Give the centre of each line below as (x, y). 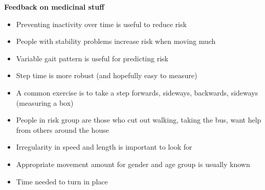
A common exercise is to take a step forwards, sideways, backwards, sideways (137, 92)
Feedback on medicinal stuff (54, 7)
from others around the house (62, 129)
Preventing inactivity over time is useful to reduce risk (101, 24)
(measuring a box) (45, 102)
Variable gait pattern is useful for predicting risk (92, 58)
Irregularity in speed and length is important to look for (104, 147)
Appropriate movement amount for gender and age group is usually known (133, 164)
